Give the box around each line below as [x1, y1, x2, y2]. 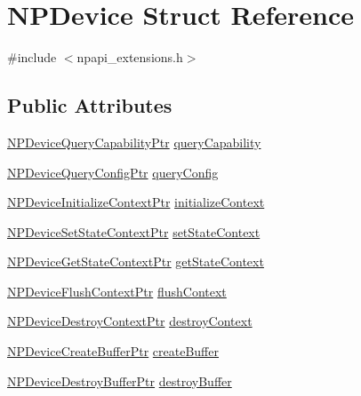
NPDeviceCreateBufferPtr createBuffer [7, 342, 219, 360]
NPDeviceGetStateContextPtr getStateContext [7, 252, 264, 271]
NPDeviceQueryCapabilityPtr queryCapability [7, 132, 261, 151]
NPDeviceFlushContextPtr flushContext [7, 281, 227, 300]
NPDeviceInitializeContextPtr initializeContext [7, 193, 265, 211]
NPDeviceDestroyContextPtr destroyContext [7, 312, 253, 330]
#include [7, 48, 57, 67]
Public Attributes [7, 91, 172, 119]
